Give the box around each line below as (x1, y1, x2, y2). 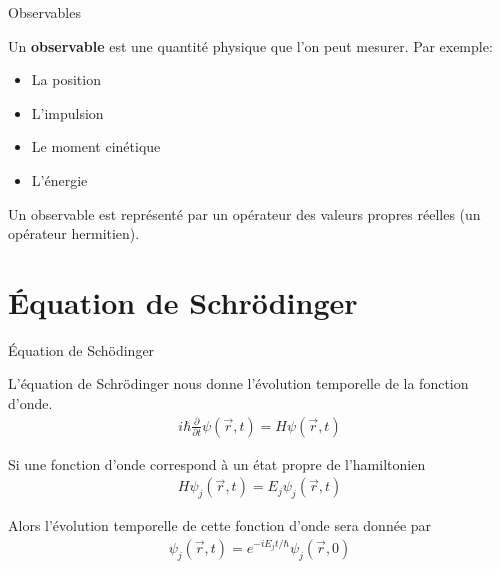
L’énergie (31, 169, 88, 190)
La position (31, 69, 101, 90)
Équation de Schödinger (8, 339, 155, 360)
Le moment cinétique (31, 136, 161, 157)
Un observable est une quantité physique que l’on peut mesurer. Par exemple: (8, 35, 493, 56)
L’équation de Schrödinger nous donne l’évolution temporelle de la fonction (8, 373, 469, 394)
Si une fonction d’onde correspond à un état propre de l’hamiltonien (8, 453, 426, 474)
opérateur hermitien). (8, 223, 140, 244)
